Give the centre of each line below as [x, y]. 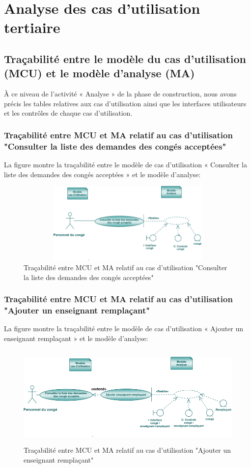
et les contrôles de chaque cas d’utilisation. [68, 113]
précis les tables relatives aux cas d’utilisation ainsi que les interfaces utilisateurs [125, 103]
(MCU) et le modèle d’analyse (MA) [99, 73]
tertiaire [32, 27]
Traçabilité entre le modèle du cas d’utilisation [125, 58]
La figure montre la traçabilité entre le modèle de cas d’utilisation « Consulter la [125, 165]
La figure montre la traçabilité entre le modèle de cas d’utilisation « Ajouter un [124, 328]
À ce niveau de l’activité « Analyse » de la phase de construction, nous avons [120, 94]
